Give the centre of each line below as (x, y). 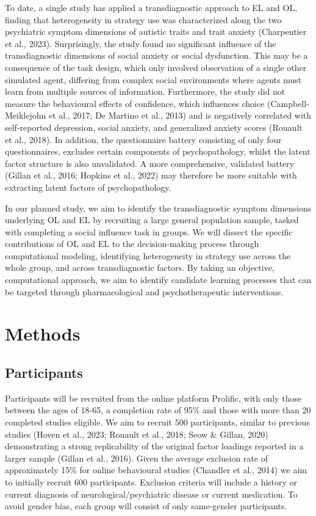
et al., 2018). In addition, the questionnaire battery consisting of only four (143, 139)
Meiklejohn (26, 115)
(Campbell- (288, 103)
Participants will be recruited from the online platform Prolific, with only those (153, 398)
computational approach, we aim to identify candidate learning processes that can (158, 280)
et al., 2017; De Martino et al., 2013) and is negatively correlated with (180, 115)
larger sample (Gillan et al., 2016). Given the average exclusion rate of (136, 458)
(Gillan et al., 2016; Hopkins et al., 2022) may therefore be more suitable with (151, 175)
